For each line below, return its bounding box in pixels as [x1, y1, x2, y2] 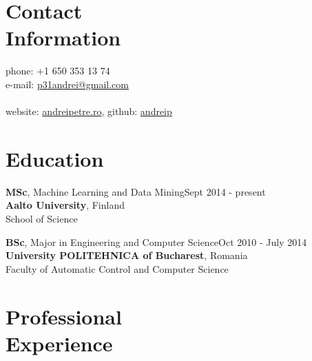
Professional [6, 302, 122, 330]
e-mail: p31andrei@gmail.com [6, 76, 129, 91]
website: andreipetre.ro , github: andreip [6, 104, 172, 118]
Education [6, 144, 104, 172]
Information [6, 23, 121, 52]
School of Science [6, 212, 78, 225]
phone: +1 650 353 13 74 [6, 63, 110, 78]
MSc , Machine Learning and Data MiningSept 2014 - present [6, 184, 266, 198]
